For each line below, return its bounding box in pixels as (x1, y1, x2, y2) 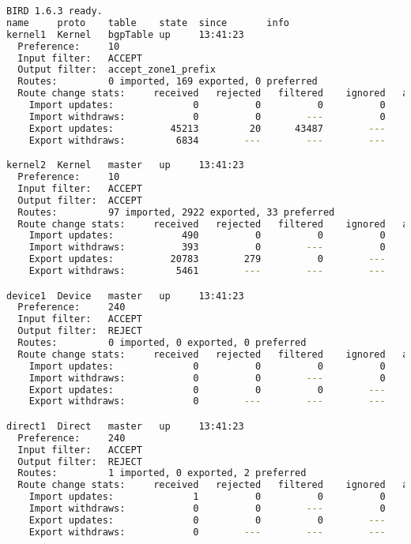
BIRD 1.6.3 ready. (6, 6, 103, 17)
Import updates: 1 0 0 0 (28, 491, 386, 503)
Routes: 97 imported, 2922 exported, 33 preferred (17, 206, 335, 218)
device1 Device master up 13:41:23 (6, 290, 244, 302)
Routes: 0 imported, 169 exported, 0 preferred (17, 76, 318, 88)
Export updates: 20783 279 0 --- (28, 253, 386, 265)
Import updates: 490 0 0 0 (28, 230, 386, 242)
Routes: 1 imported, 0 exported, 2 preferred (17, 467, 307, 479)
